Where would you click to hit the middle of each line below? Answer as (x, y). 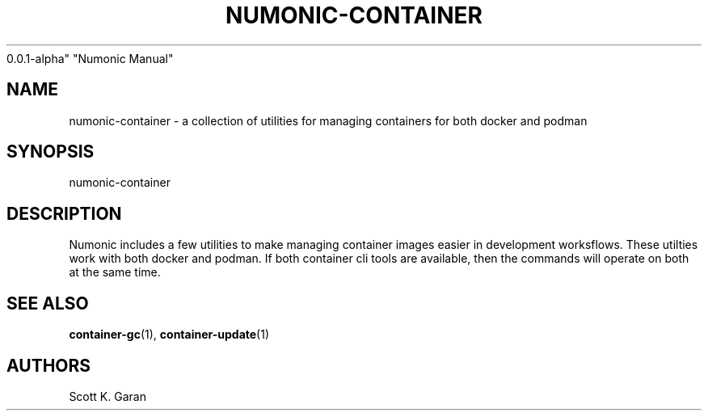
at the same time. (115, 272)
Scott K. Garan (107, 396)
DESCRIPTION (64, 213)
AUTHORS (49, 365)
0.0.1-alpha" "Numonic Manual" (90, 58)
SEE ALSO (48, 303)
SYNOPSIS (51, 152)
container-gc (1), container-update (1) (169, 335)
